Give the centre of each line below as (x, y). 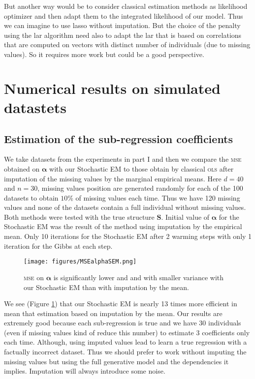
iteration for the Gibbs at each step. (58, 246)
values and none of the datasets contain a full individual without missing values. (125, 207)
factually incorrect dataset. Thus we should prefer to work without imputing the (125, 352)
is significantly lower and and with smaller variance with (139, 277)
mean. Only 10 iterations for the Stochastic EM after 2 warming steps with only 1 (128, 236)
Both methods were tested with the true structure (79, 217)
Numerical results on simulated (112, 88)
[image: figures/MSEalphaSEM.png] (80, 262)
